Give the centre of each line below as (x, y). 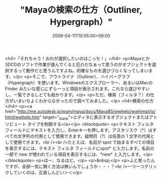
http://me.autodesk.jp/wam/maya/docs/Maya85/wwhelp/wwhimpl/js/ (87, 111)
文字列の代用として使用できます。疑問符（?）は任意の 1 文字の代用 (84, 136)
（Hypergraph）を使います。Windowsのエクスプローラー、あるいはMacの (79, 82)
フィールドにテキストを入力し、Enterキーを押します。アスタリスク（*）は (79, 130)
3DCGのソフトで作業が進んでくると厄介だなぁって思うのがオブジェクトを (79, 64)
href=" (12, 111)
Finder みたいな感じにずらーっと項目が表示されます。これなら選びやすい (77, 89)
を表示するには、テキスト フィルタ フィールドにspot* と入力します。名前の (80, 148)
